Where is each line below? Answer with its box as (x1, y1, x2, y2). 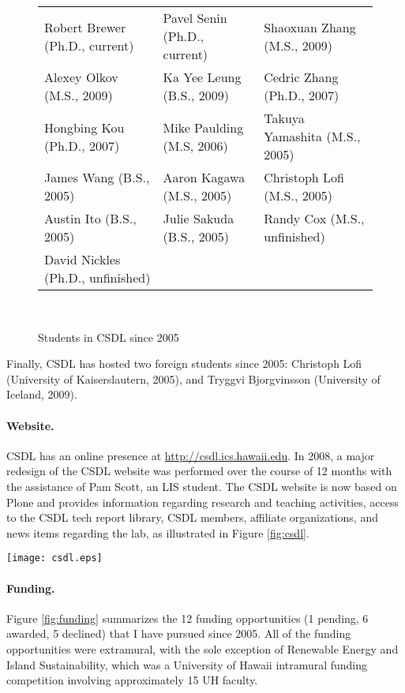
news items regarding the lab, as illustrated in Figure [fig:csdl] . (6, 524, 309, 541)
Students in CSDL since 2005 (38, 328, 179, 345)
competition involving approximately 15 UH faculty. (6, 672, 258, 688)
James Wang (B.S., (44, 168, 150, 186)
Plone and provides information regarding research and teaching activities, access (6, 493, 399, 510)
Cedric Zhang (264, 68, 339, 86)
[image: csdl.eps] (6, 553, 103, 564)
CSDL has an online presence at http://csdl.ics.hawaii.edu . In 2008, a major (6, 447, 375, 463)
